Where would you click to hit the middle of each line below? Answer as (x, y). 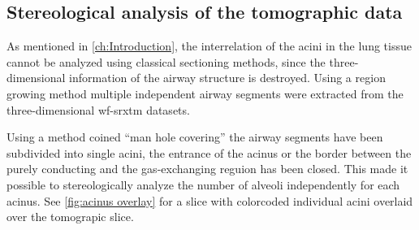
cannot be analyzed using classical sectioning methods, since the (166, 61)
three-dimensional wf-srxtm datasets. (98, 109)
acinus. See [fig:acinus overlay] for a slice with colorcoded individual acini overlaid (210, 200)
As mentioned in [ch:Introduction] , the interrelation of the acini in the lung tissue (209, 46)
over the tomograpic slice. (70, 217)
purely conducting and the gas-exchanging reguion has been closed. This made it (207, 169)
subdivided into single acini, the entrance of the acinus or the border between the (209, 152)
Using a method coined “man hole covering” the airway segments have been (195, 137)
